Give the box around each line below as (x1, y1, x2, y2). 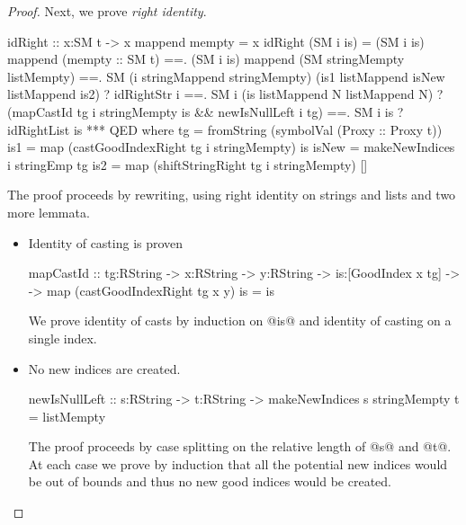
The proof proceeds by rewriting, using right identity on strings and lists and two (7, 185, 456, 204)
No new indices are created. (28, 359, 181, 378)
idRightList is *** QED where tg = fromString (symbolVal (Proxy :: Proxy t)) (7, 120, 443, 138)
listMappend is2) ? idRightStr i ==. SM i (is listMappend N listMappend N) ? (7, 85, 444, 103)
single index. (28, 328, 97, 347)
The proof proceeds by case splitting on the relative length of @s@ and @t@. (28, 437, 452, 456)
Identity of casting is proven (28, 233, 184, 252)
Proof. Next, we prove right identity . (7, 2, 207, 20)
